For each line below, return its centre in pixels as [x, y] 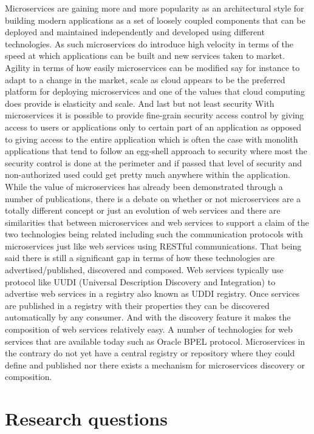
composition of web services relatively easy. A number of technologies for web [149, 329]
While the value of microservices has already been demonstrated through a [144, 186]
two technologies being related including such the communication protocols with [154, 234]
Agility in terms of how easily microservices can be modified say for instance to [152, 67]
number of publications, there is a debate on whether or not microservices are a [153, 198]
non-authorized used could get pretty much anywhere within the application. [148, 175]
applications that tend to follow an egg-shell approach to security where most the [156, 151]
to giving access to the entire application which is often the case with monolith [152, 139]
